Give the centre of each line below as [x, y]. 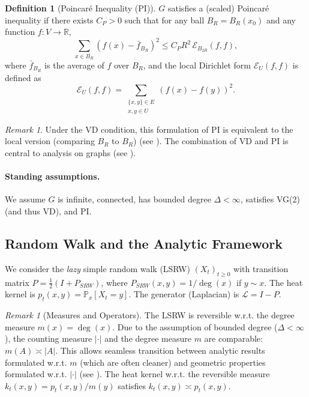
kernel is [20, 294]
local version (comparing [50, 141]
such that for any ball [164, 20]
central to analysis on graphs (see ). [70, 152]
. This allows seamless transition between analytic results [160, 350]
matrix [17, 282]
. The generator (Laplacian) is [184, 294]
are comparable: [233, 338]
